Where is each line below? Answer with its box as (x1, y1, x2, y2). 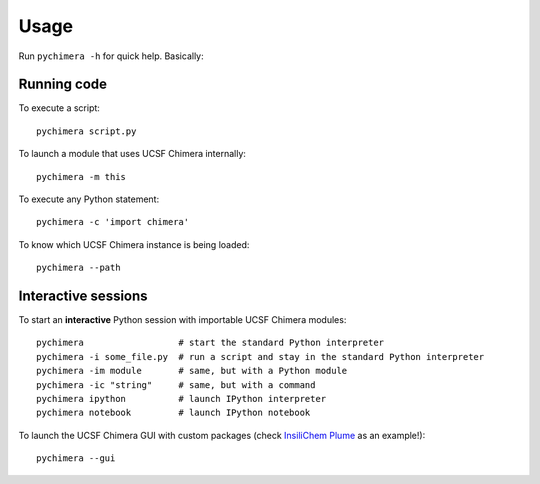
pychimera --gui (36, 453, 116, 464)
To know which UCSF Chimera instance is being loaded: (18, 238, 250, 250)
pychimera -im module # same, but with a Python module (36, 365, 348, 377)
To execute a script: (18, 102, 100, 114)
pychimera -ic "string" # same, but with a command (36, 379, 316, 390)
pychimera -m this (36, 171, 127, 182)
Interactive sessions (18, 288, 149, 304)
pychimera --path (36, 262, 121, 274)
